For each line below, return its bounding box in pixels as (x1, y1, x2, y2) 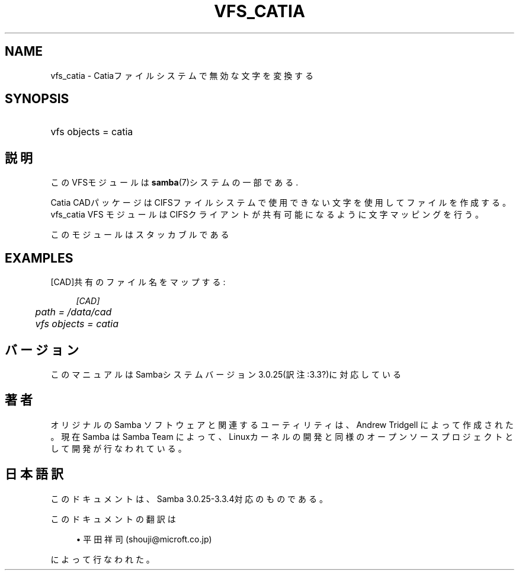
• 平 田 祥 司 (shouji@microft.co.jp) (76, 534, 212, 544)
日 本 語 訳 (5, 467, 63, 482)
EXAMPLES (5, 250, 73, 266)
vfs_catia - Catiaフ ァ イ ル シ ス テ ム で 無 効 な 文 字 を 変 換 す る (50, 70, 314, 81)
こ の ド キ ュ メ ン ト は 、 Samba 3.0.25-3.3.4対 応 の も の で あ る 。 (50, 493, 328, 504)
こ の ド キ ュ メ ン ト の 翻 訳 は (50, 513, 176, 524)
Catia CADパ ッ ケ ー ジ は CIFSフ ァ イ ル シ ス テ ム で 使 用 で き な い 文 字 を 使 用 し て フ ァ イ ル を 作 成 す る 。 (50, 197, 511, 208)
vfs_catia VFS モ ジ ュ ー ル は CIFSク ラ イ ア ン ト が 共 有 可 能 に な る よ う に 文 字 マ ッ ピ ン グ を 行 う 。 (50, 209, 483, 220)
